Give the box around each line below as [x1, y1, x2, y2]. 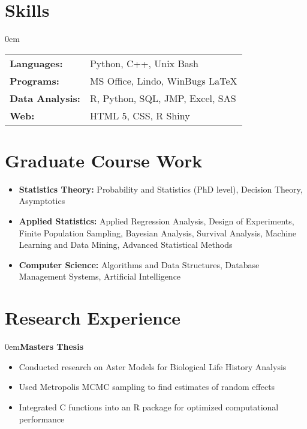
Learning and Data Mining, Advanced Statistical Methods [19, 238, 233, 251]
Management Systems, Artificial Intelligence [19, 270, 181, 283]
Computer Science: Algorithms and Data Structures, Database [19, 258, 260, 271]
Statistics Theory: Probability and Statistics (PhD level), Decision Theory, [19, 182, 303, 195]
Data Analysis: [10, 91, 80, 105]
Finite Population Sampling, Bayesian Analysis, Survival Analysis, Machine [19, 226, 297, 239]
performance [19, 412, 65, 425]
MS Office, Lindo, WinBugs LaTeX [89, 73, 237, 88]
